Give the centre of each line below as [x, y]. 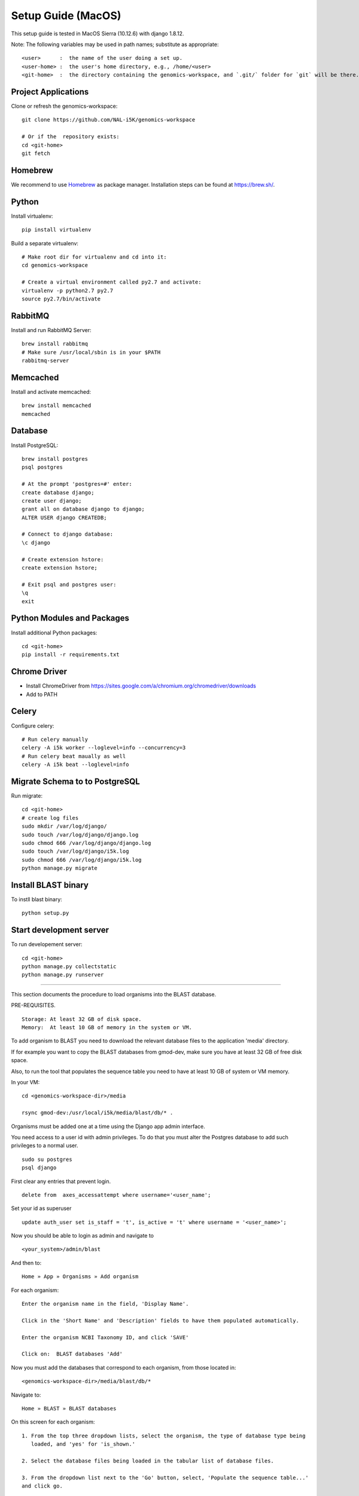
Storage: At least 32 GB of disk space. [82, 1019]
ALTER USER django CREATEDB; [64, 517]
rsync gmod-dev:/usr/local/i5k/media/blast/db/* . [98, 1113]
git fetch [36, 153]
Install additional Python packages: [54, 633]
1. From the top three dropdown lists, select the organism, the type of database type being [164, 1436]
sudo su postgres [47, 1159]
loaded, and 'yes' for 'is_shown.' [83, 1444]
